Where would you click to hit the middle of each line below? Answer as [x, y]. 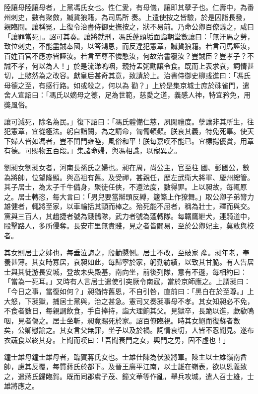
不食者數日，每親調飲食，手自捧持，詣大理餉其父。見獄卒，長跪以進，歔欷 [126, 311]
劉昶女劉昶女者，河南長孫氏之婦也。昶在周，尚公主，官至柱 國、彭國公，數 [127, 167]
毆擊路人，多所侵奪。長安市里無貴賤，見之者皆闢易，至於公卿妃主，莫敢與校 [129, 226]
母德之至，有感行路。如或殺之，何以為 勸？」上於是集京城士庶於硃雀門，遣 [127, 85]
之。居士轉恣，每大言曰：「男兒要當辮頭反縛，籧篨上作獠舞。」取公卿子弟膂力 [129, 196]
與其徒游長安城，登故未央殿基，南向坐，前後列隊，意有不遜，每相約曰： [129, 271]
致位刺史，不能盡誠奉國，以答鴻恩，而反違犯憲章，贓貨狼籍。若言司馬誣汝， [129, 46]
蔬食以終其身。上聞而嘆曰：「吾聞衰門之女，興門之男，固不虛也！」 [120, 340]
